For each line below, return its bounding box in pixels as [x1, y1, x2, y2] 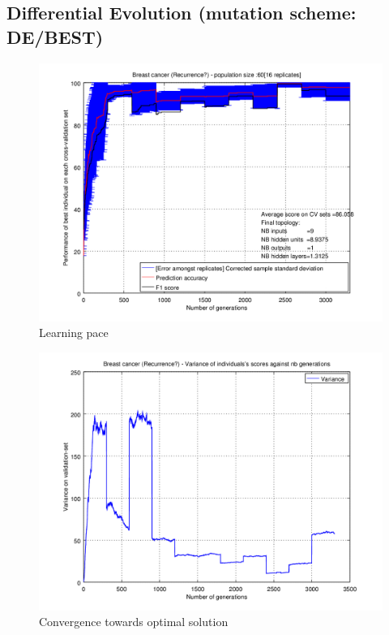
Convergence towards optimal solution [39, 613, 229, 630]
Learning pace [39, 324, 109, 341]
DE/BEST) [6, 24, 104, 49]
